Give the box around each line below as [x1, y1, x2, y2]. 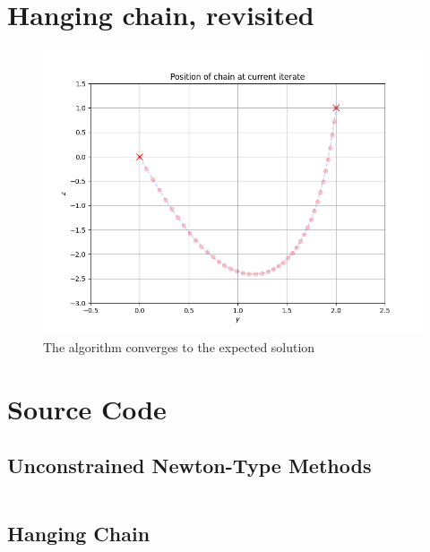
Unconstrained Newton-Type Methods [7, 452, 372, 479]
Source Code [7, 390, 167, 427]
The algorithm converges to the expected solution [43, 337, 315, 356]
